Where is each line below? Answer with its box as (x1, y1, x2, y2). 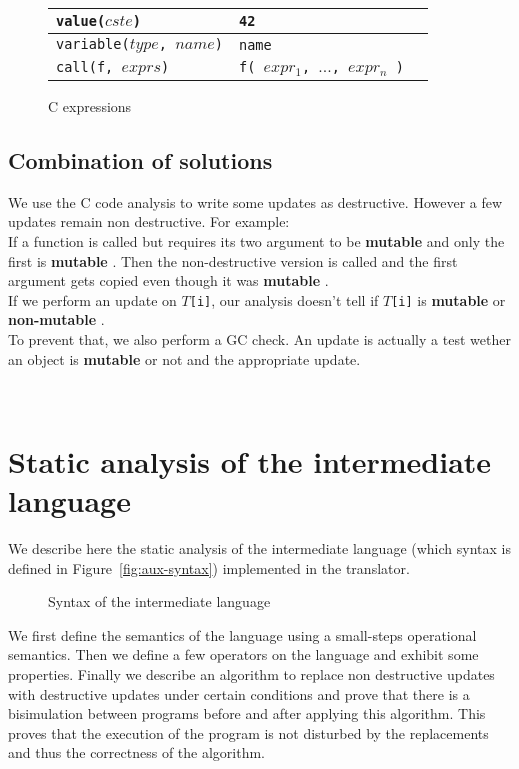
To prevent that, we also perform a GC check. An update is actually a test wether (8, 328, 511, 349)
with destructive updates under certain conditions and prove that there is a (8, 683, 470, 704)
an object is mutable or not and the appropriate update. (8, 348, 361, 369)
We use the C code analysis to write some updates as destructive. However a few (8, 191, 503, 212)
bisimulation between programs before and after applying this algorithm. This (8, 703, 486, 724)
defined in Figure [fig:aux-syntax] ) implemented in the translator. (8, 557, 410, 578)
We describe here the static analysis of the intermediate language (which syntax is (8, 538, 511, 559)
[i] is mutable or (391, 289, 506, 310)
